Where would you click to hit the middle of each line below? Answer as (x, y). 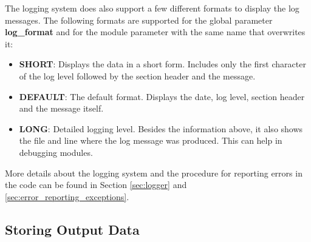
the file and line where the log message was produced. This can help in (151, 140)
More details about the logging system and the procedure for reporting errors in (154, 173)
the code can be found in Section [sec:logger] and (96, 185)
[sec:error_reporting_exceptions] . (67, 196)
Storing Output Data (72, 229)
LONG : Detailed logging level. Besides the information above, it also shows (161, 128)
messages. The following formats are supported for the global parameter (139, 20)
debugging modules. (56, 152)
